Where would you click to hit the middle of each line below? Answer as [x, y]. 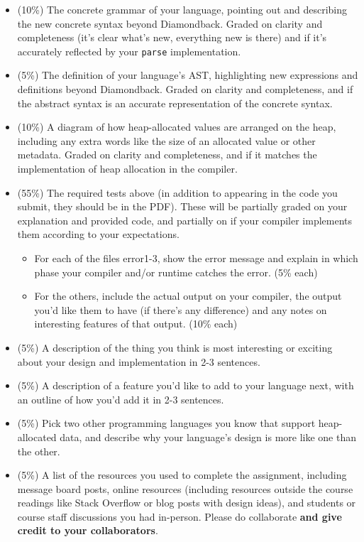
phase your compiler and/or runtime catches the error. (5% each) [176, 272]
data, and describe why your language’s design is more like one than [208, 437]
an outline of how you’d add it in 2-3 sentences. [121, 399]
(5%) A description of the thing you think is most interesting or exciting [175, 347]
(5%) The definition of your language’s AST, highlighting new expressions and [188, 75]
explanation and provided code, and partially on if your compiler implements [185, 220]
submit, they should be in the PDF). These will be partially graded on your [182, 206]
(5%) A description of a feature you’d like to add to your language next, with [186, 385]
